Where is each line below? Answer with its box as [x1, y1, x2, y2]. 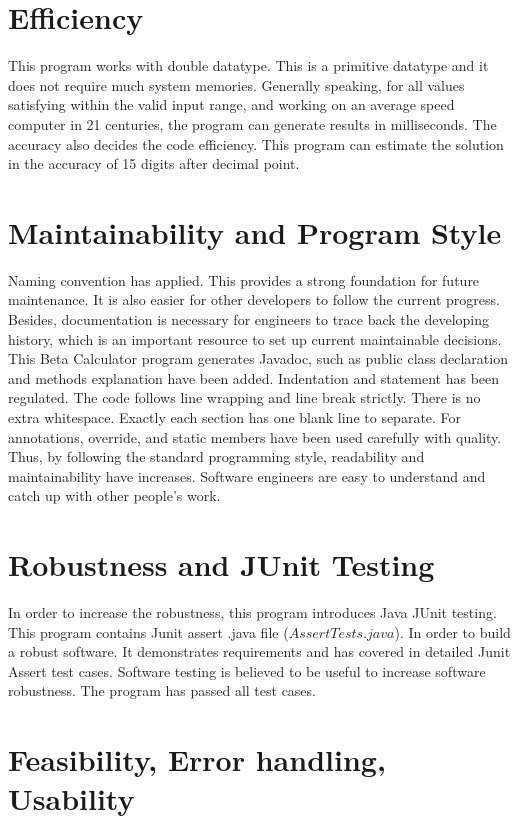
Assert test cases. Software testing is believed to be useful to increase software [8, 660, 486, 681]
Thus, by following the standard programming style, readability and [8, 446, 425, 467]
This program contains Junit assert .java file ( [8, 621, 289, 642]
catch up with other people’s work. [8, 485, 221, 506]
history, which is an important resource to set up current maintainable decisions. [8, 328, 502, 349]
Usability [8, 778, 135, 819]
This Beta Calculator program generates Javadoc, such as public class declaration [8, 348, 508, 369]
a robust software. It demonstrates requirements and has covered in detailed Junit [8, 641, 511, 662]
